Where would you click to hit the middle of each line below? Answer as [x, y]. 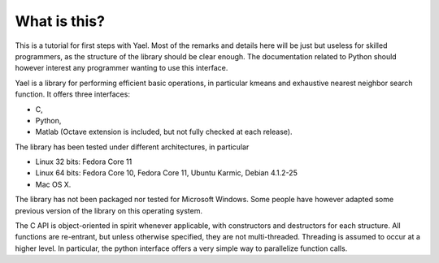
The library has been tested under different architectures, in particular [132, 147]
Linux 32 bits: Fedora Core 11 [84, 162]
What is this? [60, 21]
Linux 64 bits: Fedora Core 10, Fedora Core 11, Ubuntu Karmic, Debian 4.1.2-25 [167, 173]
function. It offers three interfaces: [72, 94]
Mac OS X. [53, 184]
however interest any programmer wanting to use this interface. [122, 68]
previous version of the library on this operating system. [109, 210]
